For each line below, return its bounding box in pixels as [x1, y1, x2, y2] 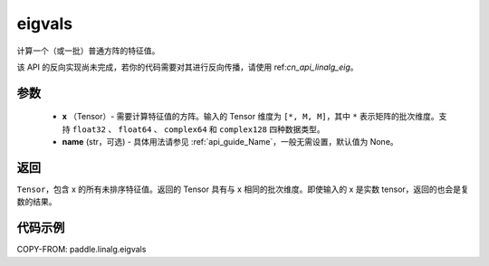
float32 [72, 124, 106, 135]
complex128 [218, 124, 267, 135]
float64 [118, 124, 152, 135]
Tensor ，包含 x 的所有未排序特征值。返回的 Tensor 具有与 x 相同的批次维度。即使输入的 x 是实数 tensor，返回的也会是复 [16, 184, 470, 195]
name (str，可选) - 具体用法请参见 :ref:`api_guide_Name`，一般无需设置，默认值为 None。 [62, 137, 398, 147]
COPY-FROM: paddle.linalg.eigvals [16, 244, 147, 255]
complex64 [163, 124, 207, 135]
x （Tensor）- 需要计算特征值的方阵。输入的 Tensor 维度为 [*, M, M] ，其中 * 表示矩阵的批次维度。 [62, 111, 439, 122]
